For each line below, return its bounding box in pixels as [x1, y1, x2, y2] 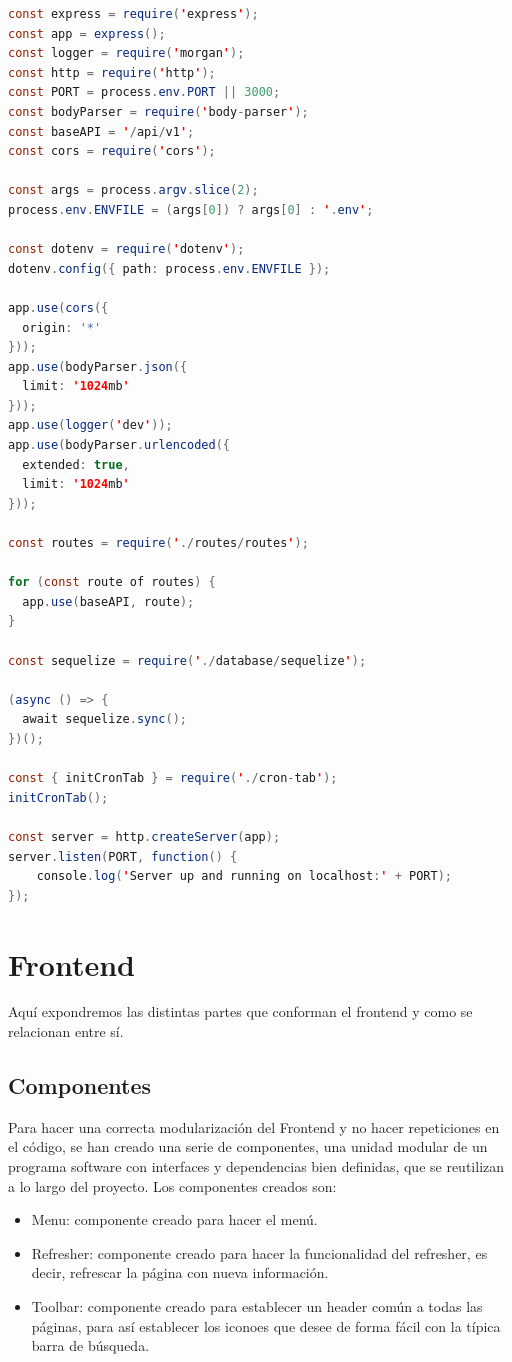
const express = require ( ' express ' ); [8, 7, 259, 21]
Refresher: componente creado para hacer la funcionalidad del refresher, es [31, 1242, 488, 1263]
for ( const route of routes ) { [8, 575, 216, 590]
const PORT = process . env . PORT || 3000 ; [8, 85, 281, 100]
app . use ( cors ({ [8, 300, 109, 315]
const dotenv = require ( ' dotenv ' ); [8, 242, 245, 257]
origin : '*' [22, 320, 102, 335]
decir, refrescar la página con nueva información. [31, 1262, 329, 1283]
